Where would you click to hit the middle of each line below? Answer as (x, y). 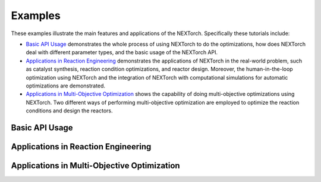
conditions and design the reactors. (69, 111)
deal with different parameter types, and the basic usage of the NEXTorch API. (122, 52)
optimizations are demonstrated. (66, 86)
